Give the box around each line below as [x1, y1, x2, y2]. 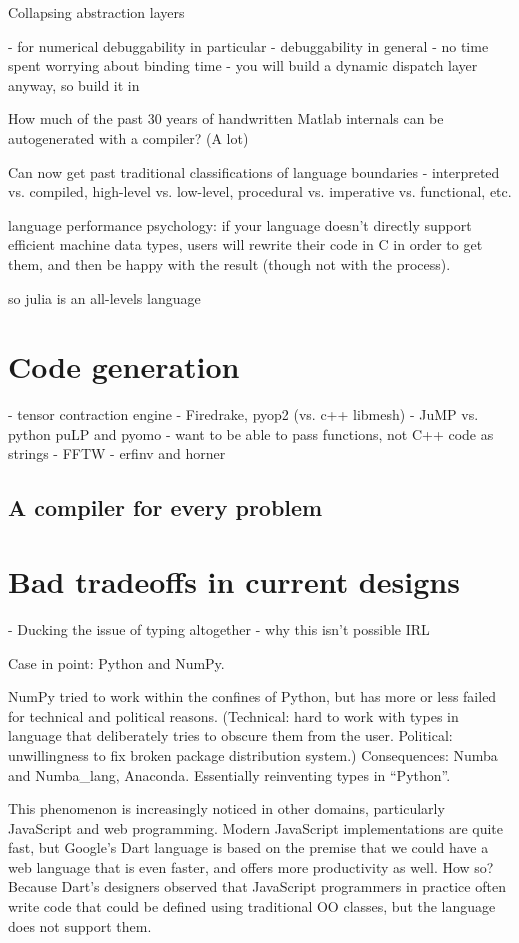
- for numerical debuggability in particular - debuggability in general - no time [8, 35, 489, 56]
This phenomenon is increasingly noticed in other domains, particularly [8, 798, 445, 819]
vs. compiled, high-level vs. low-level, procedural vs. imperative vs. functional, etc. [8, 181, 512, 202]
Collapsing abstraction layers [8, 2, 185, 22]
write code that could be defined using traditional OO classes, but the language [8, 896, 496, 917]
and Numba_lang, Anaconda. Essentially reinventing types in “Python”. [8, 764, 451, 785]
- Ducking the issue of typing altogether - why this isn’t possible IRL [8, 618, 430, 639]
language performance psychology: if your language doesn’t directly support [8, 214, 472, 235]
